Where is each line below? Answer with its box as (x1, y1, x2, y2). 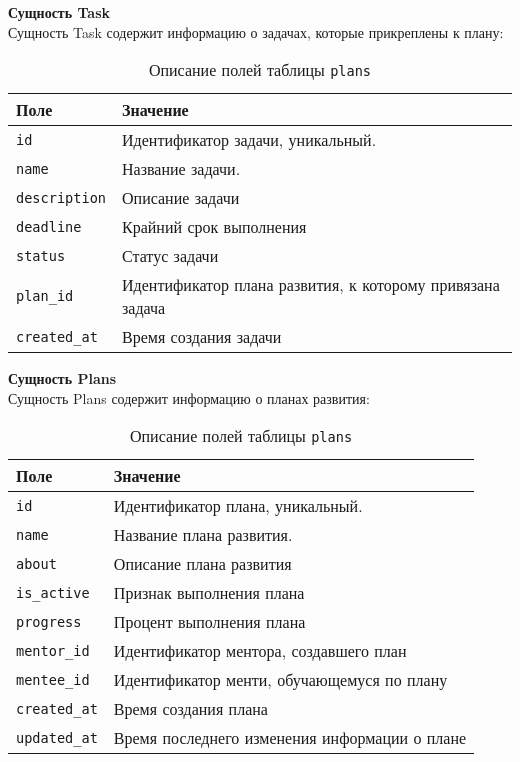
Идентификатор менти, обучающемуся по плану (113, 668, 448, 692)
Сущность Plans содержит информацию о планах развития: (8, 387, 370, 408)
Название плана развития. (113, 523, 293, 547)
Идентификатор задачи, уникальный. (122, 128, 377, 152)
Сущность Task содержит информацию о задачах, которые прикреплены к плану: (8, 21, 504, 42)
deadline (16, 218, 82, 235)
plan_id (16, 288, 74, 305)
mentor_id (16, 642, 90, 659)
